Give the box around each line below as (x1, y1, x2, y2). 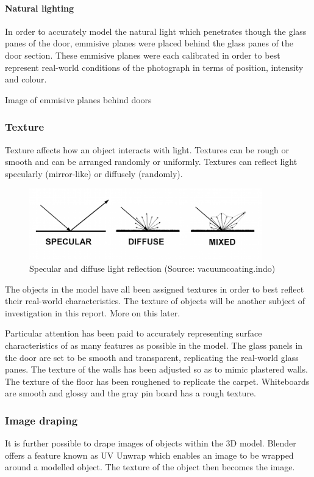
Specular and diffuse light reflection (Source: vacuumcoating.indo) (29, 261, 276, 274)
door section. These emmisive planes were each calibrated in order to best (5, 48, 280, 61)
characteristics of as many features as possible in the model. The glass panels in (5, 338, 303, 351)
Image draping (5, 412, 78, 428)
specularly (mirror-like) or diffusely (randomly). (5, 167, 183, 180)
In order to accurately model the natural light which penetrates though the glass (5, 24, 307, 37)
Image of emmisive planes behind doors (5, 93, 152, 106)
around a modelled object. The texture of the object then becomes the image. (5, 461, 295, 473)
